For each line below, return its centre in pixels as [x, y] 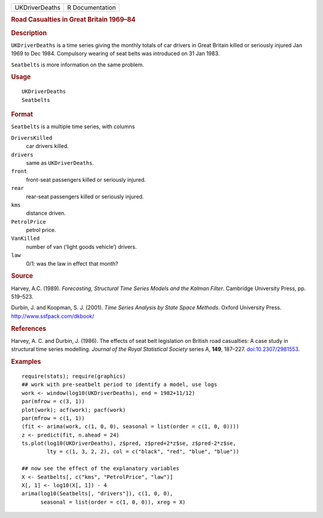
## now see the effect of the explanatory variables [100, 469]
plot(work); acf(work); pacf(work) [74, 410]
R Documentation [91, 7]
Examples [26, 362]
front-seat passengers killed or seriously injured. [86, 179]
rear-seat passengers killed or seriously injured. [85, 196]
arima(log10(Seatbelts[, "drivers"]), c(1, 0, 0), [97, 494]
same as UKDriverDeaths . [60, 162]
